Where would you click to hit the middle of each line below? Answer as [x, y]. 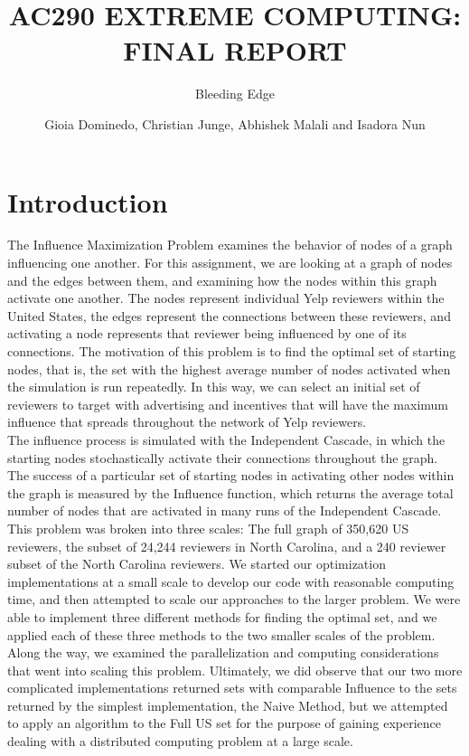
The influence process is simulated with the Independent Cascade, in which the [226, 439]
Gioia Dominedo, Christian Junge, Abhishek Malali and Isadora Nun [235, 123]
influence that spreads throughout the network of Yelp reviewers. [187, 422]
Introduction [88, 201]
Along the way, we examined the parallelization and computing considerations [223, 652]
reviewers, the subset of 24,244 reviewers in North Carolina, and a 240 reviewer [227, 546]
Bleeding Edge [235, 94]
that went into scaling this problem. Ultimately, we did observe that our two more [235, 670]
